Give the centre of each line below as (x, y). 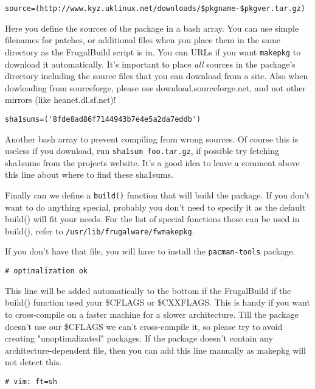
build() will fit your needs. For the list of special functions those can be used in (152, 219)
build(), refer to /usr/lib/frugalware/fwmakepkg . (100, 230)
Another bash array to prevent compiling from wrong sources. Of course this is (152, 138)
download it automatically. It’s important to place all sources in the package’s (150, 64)
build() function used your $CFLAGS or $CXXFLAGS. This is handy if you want (157, 302)
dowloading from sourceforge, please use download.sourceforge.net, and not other (155, 87)
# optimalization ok (47, 271)
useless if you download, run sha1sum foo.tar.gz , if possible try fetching (142, 151)
